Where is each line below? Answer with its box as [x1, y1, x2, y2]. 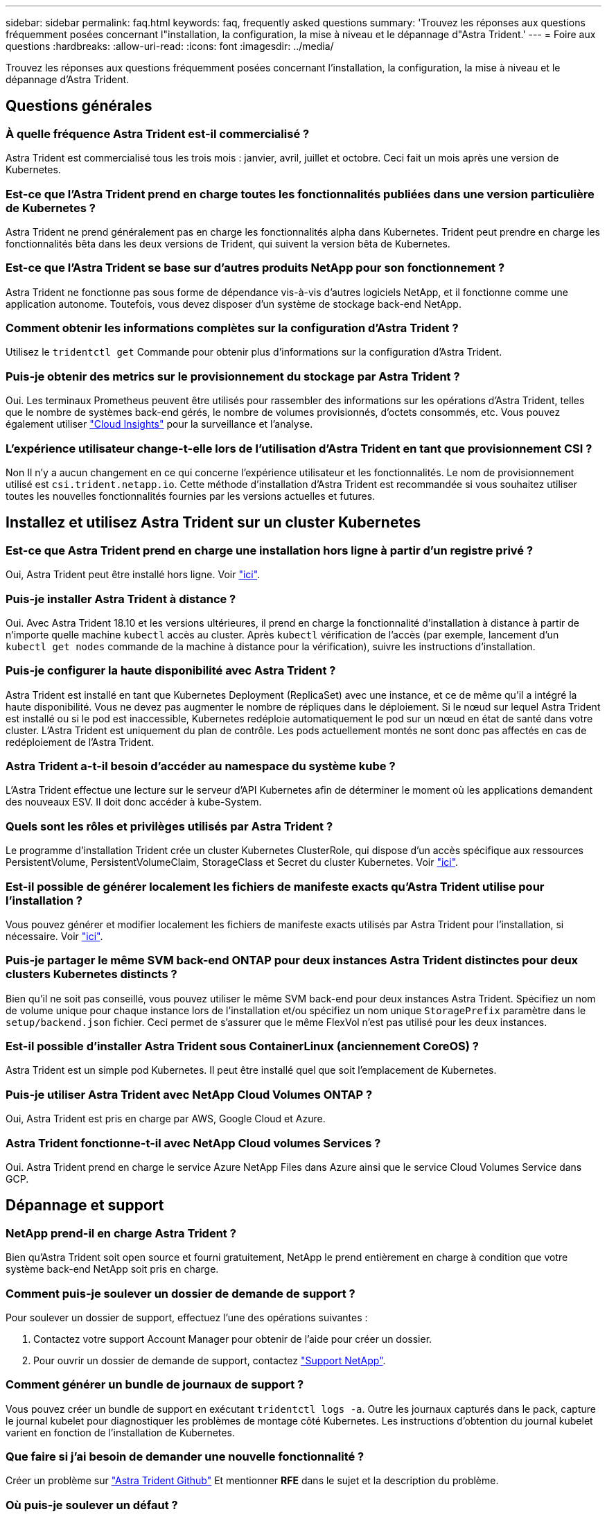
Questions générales [6, 97, 152, 115]
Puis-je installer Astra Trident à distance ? [6, 591, 236, 606]
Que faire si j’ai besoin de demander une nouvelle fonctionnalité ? [6, 1450, 364, 1464]
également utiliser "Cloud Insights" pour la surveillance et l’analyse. [6, 418, 313, 430]
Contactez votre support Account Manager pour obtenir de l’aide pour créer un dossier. [33, 1332, 432, 1345]
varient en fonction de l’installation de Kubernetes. [6, 1426, 235, 1438]
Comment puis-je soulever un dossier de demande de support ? [6, 1286, 355, 1300]
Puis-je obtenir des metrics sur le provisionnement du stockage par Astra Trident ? [6, 369, 460, 383]
